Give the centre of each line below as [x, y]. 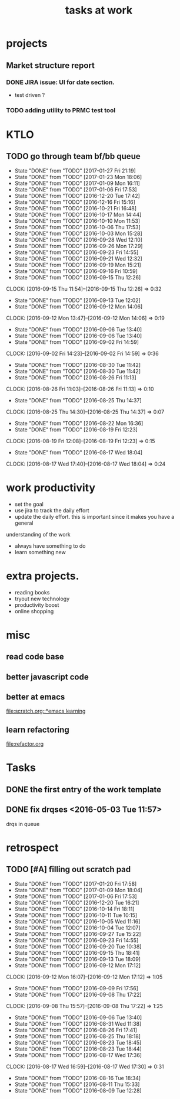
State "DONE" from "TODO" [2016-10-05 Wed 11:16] [77, 921]
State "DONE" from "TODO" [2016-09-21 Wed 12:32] [78, 258]
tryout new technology [42, 599]
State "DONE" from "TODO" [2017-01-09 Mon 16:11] [77, 183]
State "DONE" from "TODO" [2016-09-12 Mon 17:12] [78, 965]
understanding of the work [38, 534]
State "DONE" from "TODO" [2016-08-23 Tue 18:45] [78, 1042]
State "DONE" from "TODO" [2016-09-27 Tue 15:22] [78, 934]
